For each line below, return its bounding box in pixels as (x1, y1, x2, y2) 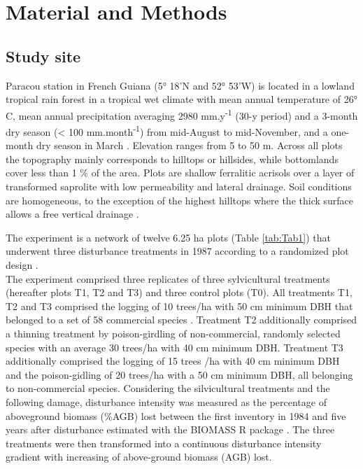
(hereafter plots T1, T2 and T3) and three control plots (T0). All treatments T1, (6, 285, 353, 300)
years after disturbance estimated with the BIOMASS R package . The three (6, 422, 335, 437)
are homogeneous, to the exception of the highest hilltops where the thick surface (6, 192, 354, 207)
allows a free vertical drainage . (6, 206, 139, 221)
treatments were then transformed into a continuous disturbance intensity (6, 435, 322, 450)
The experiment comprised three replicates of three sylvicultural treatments (6, 271, 330, 286)
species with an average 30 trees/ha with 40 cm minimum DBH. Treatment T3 (6, 339, 343, 354)
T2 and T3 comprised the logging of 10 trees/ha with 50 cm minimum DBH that (6, 298, 353, 313)
